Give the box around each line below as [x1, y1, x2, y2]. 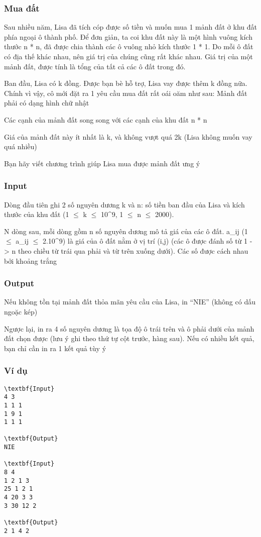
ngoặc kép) [4, 306, 38, 316]
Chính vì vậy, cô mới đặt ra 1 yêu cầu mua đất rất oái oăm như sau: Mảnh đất [4, 87, 247, 98]
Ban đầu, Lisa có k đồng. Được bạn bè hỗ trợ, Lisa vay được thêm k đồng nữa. [4, 78, 247, 88]
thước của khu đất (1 [4, 209, 69, 220]
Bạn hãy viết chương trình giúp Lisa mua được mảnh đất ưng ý [4, 158, 200, 168]
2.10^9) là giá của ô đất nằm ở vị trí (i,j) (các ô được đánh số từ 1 [42, 236, 248, 246]
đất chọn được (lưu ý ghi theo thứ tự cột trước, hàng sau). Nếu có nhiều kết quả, [4, 333, 254, 344]
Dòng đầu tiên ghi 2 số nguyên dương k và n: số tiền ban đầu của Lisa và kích [4, 199, 245, 209]
